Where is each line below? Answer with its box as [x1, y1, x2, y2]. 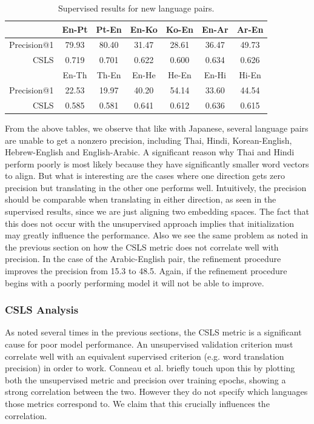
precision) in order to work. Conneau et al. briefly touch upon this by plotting [5, 362, 295, 374]
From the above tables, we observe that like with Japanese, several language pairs [5, 121, 309, 134]
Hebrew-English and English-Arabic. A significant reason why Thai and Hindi [5, 146, 295, 158]
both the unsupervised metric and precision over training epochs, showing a [5, 373, 286, 386]
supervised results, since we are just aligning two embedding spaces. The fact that [5, 205, 309, 218]
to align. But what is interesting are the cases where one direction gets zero [5, 169, 285, 182]
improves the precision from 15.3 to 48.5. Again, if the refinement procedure [5, 264, 287, 277]
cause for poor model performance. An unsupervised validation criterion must [5, 338, 293, 351]
